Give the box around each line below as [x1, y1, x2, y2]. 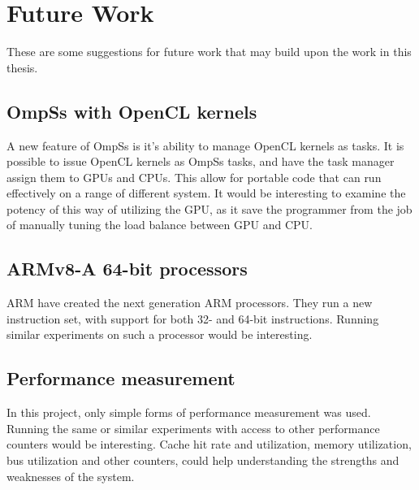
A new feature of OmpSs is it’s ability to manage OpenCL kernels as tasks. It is [6, 137, 404, 154]
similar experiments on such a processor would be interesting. [6, 326, 313, 343]
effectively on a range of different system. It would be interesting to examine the [6, 184, 406, 202]
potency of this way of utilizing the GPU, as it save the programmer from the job [6, 200, 413, 217]
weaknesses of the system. [6, 467, 135, 484]
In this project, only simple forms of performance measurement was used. [6, 404, 371, 421]
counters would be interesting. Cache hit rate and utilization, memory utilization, [6, 436, 412, 453]
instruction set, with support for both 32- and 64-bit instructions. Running [6, 310, 379, 327]
